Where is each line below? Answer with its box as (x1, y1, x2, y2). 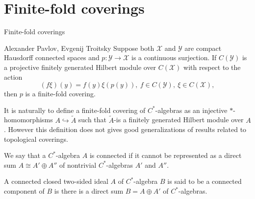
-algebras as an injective (155, 105, 228, 115)
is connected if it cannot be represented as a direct (89, 150, 242, 160)
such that (78, 114, 107, 125)
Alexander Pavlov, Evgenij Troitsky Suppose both (4, 43, 154, 53)
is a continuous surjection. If (131, 52, 217, 63)
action (4, 71, 23, 82)
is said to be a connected (167, 176, 242, 186)
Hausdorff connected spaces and (4, 52, 100, 63)
